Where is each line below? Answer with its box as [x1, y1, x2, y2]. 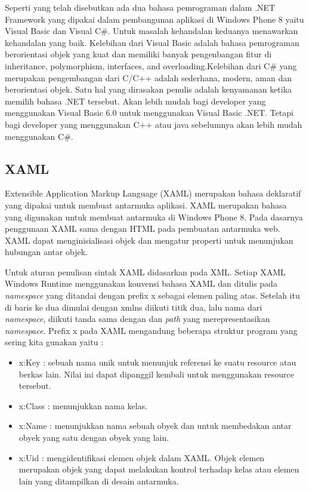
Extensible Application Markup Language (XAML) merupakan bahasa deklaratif [5, 187, 301, 200]
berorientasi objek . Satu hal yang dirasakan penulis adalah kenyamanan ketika [5, 83, 292, 96]
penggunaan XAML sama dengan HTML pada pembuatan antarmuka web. [5, 222, 280, 235]
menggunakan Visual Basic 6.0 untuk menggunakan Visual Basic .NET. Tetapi [5, 106, 293, 119]
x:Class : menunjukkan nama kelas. [18, 399, 148, 412]
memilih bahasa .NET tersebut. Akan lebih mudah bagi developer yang [5, 94, 266, 107]
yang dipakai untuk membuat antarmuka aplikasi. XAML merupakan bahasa [5, 198, 287, 211]
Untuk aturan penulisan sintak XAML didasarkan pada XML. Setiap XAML [5, 265, 286, 278]
